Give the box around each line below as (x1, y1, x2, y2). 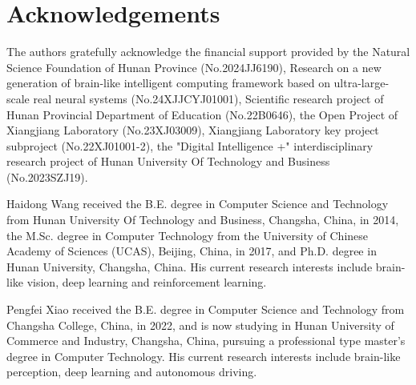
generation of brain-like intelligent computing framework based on (6, 74, 330, 91)
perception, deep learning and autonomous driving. (6, 363, 257, 380)
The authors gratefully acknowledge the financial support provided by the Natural (6, 43, 410, 60)
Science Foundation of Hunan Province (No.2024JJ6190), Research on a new (6, 58, 382, 75)
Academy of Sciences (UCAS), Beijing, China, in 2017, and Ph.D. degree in (6, 243, 377, 259)
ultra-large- (333, 74, 390, 91)
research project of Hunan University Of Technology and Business (6, 153, 330, 170)
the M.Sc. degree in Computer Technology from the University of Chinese (6, 227, 369, 243)
